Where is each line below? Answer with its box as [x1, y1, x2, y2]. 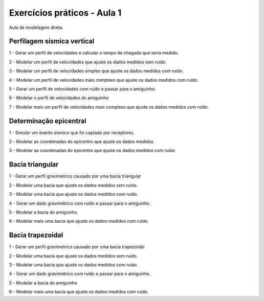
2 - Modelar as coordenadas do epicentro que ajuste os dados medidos [9, 139, 154, 144]
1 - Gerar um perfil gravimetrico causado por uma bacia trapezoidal [9, 244, 145, 250]
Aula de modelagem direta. [9, 24, 64, 30]
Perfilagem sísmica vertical [9, 37, 95, 46]
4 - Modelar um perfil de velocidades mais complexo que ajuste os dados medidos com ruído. [9, 77, 199, 83]
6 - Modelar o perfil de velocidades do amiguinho [9, 95, 109, 101]
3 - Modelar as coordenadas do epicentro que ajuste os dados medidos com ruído [9, 147, 176, 154]
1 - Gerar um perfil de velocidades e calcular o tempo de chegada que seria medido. [9, 50, 179, 56]
